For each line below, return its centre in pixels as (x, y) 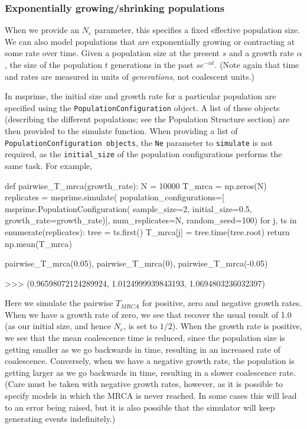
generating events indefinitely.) (60, 419)
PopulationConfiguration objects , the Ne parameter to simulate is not (139, 142)
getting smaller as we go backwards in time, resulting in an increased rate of (143, 349)
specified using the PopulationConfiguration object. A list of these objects (142, 107)
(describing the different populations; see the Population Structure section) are (147, 119)
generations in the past (152, 64)
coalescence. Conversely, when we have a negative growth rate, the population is (150, 361)
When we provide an (42, 30)
